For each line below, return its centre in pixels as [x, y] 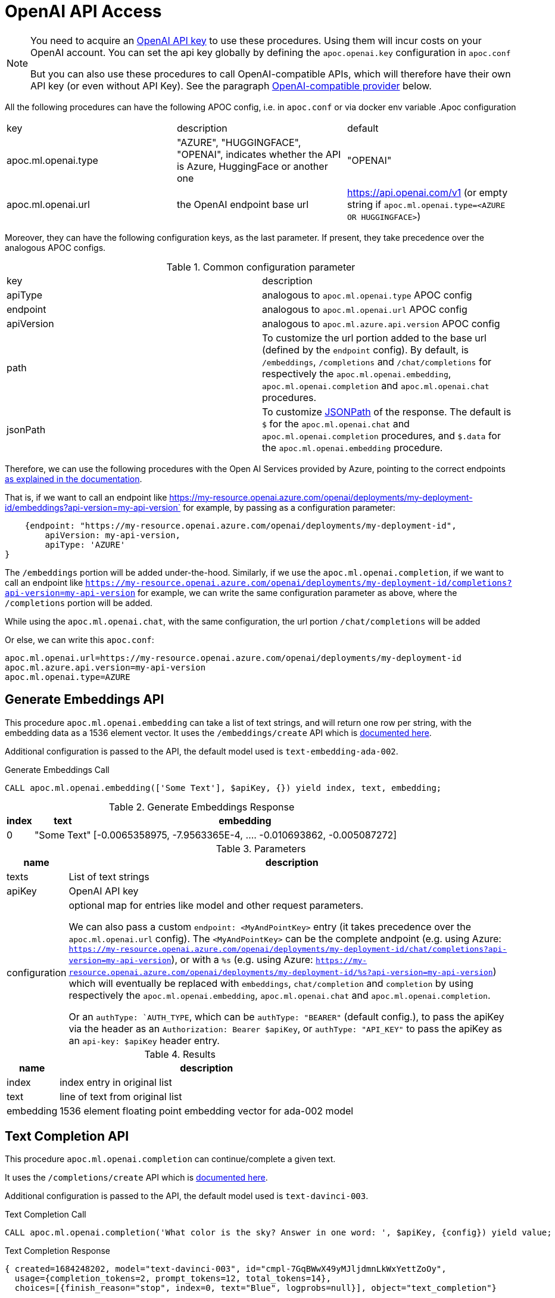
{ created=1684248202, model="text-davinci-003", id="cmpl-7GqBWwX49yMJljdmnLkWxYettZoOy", [226, 1269]
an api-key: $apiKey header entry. [144, 1040]
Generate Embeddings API [85, 700]
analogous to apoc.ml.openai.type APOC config [367, 295]
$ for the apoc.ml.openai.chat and [336, 423]
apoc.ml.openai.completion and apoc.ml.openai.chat [376, 385]
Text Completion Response [57, 1251]
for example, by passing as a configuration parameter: [289, 507]
